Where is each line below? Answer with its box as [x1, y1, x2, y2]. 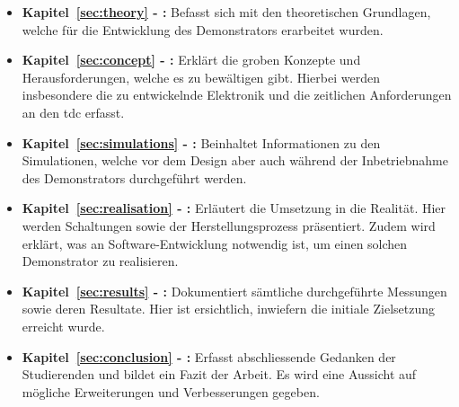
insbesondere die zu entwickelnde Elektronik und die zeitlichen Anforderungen [22, 85, 452, 104]
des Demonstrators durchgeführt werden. [22, 168, 247, 187]
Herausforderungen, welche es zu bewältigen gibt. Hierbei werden [22, 67, 380, 86]
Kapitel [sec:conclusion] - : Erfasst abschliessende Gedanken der [22, 347, 396, 366]
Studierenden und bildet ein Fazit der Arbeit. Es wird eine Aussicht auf [22, 365, 417, 384]
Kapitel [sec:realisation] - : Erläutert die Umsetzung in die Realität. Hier [22, 199, 446, 217]
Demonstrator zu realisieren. [22, 252, 179, 270]
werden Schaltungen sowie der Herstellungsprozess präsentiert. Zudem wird [22, 216, 436, 234]
